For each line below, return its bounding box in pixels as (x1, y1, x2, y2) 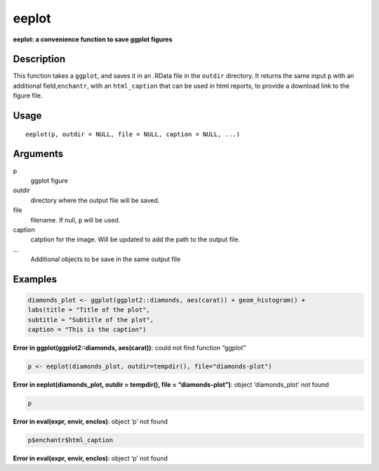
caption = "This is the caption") (27, 326, 147, 333)
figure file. (13, 91, 43, 100)
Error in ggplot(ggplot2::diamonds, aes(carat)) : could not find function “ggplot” (13, 344, 246, 352)
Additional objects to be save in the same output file (30, 255, 181, 263)
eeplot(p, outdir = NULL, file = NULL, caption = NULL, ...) (25, 130, 240, 138)
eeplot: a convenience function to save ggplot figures (13, 35, 173, 44)
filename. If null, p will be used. (30, 215, 121, 224)
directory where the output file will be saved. (30, 196, 160, 204)
